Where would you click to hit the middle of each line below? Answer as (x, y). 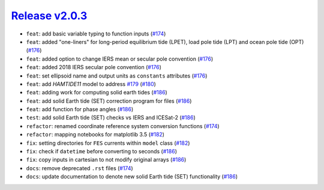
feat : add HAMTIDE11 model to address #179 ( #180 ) (91, 84)
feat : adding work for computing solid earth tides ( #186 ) (97, 93)
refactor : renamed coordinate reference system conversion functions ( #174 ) (123, 126)
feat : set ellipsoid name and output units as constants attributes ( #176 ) (117, 76)
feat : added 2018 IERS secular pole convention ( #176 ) (94, 67)
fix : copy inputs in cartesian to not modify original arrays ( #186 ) (106, 160)
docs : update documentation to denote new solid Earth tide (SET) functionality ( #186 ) (132, 177)
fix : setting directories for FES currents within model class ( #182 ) (108, 143)
